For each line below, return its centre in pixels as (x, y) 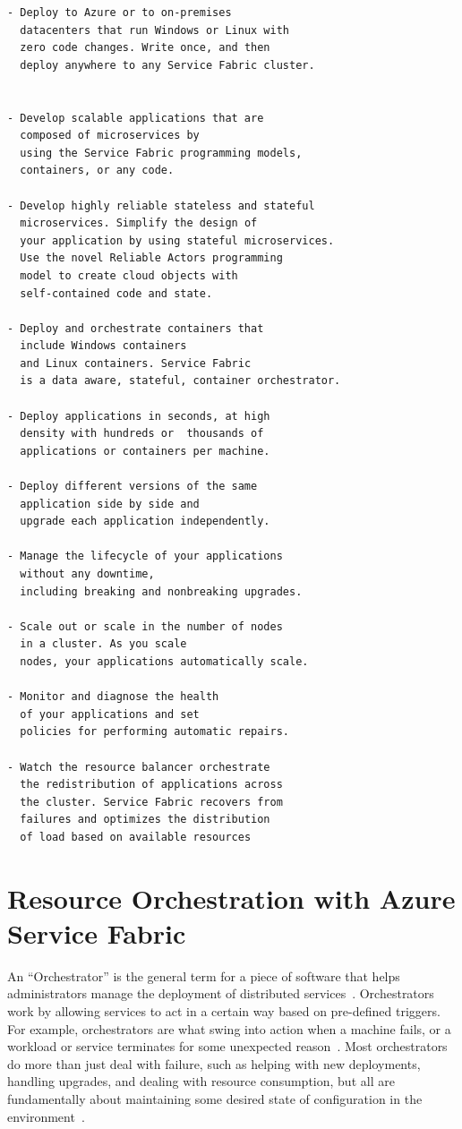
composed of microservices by (110, 136)
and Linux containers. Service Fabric (136, 363)
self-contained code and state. (116, 293)
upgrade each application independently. (145, 522)
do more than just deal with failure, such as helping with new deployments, (214, 1063)
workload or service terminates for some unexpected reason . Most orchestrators (227, 1046)
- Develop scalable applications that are (136, 118)
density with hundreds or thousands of (142, 434)
